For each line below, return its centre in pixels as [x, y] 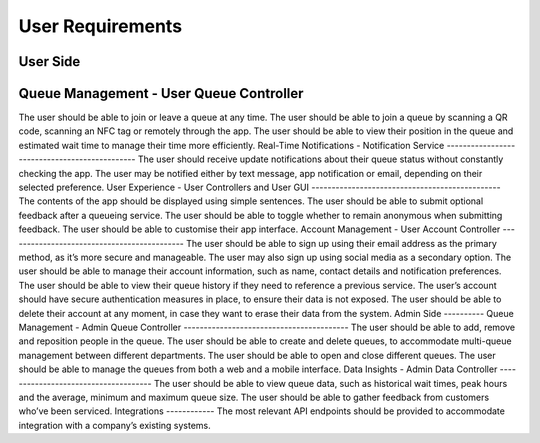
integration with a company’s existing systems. [115, 425]
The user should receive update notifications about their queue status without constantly [320, 159]
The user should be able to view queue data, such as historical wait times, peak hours [330, 383]
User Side [49, 61]
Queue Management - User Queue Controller [161, 93]
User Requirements [100, 26]
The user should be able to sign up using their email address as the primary [341, 243]
